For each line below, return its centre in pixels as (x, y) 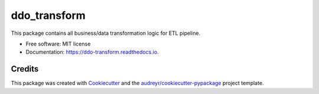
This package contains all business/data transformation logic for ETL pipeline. (106, 33)
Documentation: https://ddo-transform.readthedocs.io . (92, 52)
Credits (25, 69)
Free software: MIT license (58, 44)
